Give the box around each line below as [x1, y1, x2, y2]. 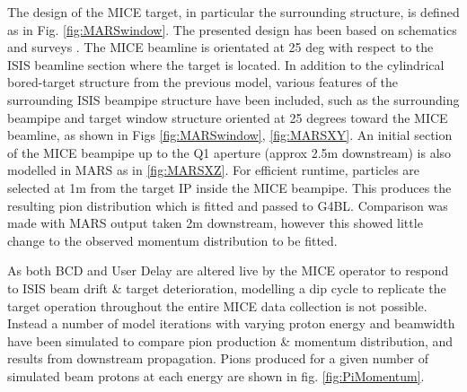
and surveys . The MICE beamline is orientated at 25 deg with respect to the [7, 38, 434, 57]
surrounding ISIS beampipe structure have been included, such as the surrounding [7, 90, 460, 109]
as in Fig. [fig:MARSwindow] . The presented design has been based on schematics [7, 20, 457, 39]
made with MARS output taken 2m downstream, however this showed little [7, 213, 423, 232]
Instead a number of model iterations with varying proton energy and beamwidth [7, 314, 455, 333]
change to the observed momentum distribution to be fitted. [7, 231, 338, 249]
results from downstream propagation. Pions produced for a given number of [7, 349, 429, 368]
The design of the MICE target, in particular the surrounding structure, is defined [7, 3, 460, 21]
